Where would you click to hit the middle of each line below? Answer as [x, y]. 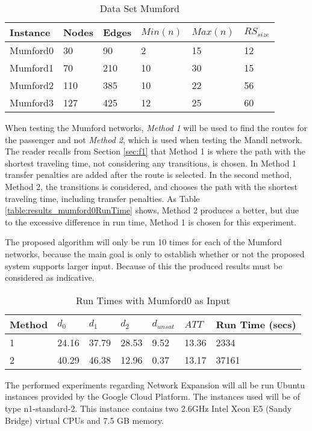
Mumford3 [32, 102]
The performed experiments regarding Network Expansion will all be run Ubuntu [155, 384]
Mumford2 [32, 85]
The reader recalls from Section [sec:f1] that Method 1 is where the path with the [155, 151]
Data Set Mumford [139, 8]
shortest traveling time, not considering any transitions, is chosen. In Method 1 [151, 163]
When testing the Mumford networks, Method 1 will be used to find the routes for [156, 127]
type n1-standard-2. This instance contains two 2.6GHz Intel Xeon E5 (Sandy [148, 408]
